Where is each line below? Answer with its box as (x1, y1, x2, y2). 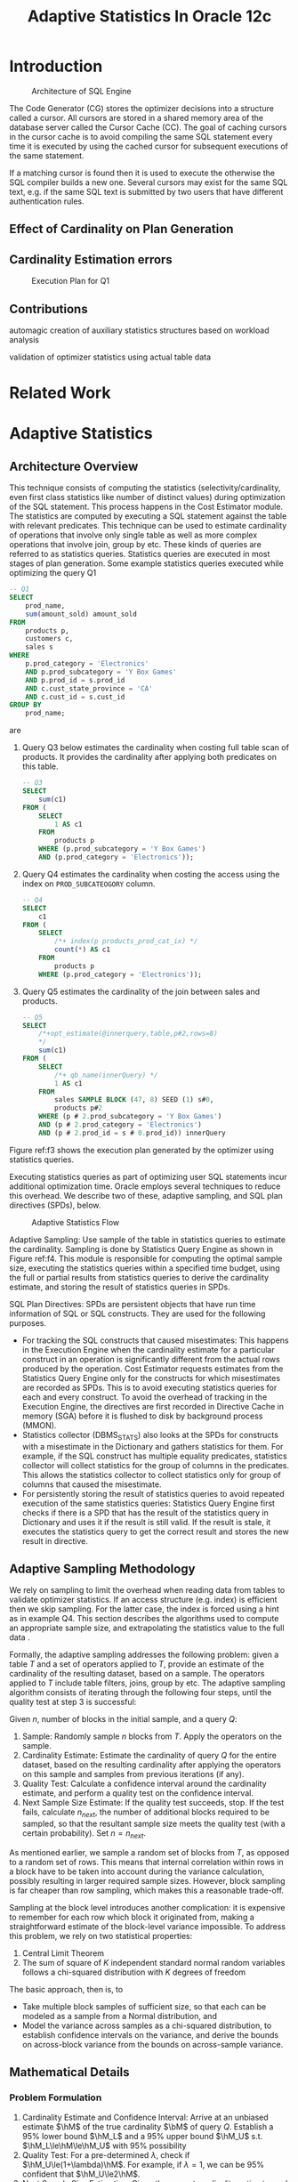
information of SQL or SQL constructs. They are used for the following (9, 1308, 266, 1319)
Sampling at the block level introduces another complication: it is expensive (9, 1902, 286, 1912)
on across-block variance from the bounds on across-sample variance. (21, 2039, 284, 2049)
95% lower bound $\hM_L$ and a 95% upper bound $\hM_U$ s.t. (21, 2130, 263, 2141)
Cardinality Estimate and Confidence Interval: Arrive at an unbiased (21, 2112, 269, 2122)
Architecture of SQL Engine (31, 85, 132, 96)
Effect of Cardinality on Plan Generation (9, 222, 234, 237)
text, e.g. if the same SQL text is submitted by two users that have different (9, 186, 284, 197)
